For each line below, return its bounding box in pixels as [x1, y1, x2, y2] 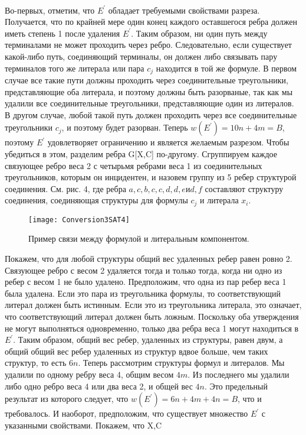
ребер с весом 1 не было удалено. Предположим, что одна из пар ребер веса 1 [5, 275, 287, 288]
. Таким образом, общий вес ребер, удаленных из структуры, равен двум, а [13, 333, 283, 346]
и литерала [200, 194, 239, 206]
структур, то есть [5, 356, 67, 369]
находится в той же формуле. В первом [156, 61, 297, 74]
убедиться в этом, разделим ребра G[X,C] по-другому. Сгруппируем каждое [5, 147, 277, 160]
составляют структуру [205, 182, 284, 194]
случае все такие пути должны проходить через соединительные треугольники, [5, 74, 288, 86]
